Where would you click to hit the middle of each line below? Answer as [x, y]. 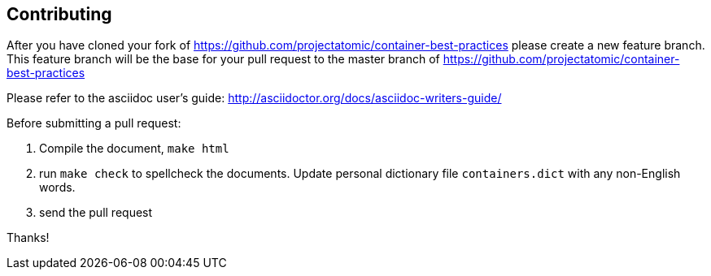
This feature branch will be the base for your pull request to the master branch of [223, 59]
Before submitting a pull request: [94, 123]
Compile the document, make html [134, 149]
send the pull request [96, 213]
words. [57, 188]
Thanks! [28, 238]
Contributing [59, 14]
